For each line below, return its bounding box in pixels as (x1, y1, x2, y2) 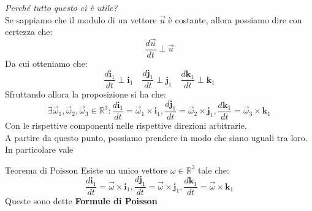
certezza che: (5, 25, 53, 38)
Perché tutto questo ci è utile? (5, 1, 118, 13)
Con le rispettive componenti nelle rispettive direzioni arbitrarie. (5, 118, 247, 131)
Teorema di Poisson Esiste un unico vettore (5, 163, 168, 176)
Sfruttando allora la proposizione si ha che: (5, 88, 166, 101)
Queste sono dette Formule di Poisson (5, 194, 158, 207)
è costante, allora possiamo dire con (168, 13, 302, 26)
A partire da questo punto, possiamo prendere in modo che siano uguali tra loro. (5, 131, 308, 144)
